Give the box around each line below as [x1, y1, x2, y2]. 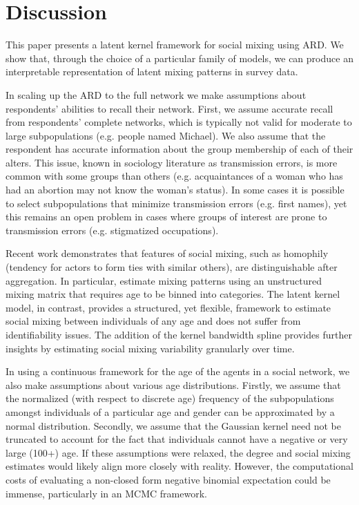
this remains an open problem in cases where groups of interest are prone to [6, 209, 327, 224]
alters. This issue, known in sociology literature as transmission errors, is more [6, 155, 338, 169]
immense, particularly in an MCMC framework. [6, 486, 207, 500]
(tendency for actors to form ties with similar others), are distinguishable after [6, 260, 338, 274]
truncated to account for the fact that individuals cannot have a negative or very [6, 432, 348, 446]
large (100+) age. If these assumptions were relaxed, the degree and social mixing [6, 445, 351, 459]
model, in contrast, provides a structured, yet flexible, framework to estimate [6, 300, 331, 314]
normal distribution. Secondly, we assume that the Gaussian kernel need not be [6, 418, 341, 432]
